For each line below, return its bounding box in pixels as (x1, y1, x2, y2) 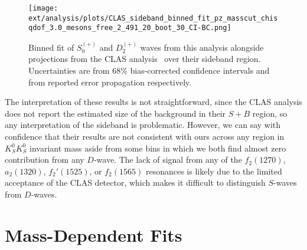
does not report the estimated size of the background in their (5, 107, 226, 119)
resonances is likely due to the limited (145, 165, 282, 177)
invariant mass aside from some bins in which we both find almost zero (30, 142, 286, 154)
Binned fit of (28, 41, 74, 53)
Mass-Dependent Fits (5, 222, 182, 246)
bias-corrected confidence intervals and (130, 64, 270, 76)
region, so (252, 107, 288, 119)
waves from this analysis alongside (140, 41, 264, 53)
